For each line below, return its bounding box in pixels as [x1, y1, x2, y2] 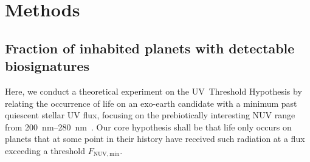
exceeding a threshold [5, 144, 85, 157]
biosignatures [5, 56, 90, 75]
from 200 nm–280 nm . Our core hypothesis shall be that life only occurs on [5, 120, 292, 133]
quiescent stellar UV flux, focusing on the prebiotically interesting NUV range [5, 109, 295, 121]
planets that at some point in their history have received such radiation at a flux [5, 132, 305, 145]
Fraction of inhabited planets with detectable [5, 38, 295, 57]
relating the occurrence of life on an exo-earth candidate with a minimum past [5, 96, 297, 109]
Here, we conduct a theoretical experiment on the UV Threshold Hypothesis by [5, 84, 302, 97]
